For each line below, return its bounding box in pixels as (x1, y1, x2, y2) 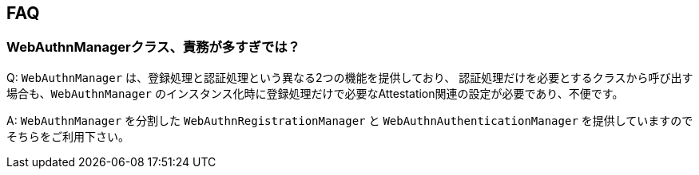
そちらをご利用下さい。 (6, 129, 129, 143)
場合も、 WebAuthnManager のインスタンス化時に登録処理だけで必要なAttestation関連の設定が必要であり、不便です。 (6, 86, 624, 100)
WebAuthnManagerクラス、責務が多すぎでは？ (6, 39, 300, 56)
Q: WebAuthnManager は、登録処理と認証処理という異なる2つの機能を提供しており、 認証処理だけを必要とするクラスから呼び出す (6, 70, 693, 84)
